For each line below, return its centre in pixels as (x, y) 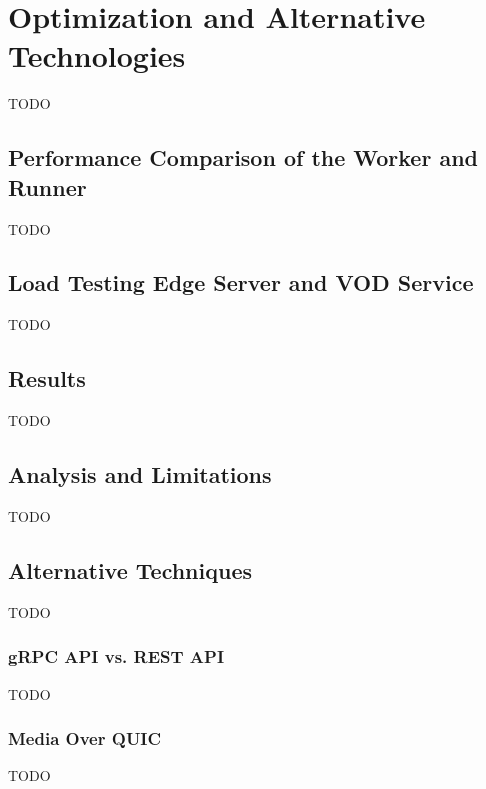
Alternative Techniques (130, 569)
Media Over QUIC (85, 738)
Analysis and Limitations (140, 474)
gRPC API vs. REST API (116, 656)
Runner (47, 186)
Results (47, 378)
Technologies (97, 55)
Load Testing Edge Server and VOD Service (241, 282)
